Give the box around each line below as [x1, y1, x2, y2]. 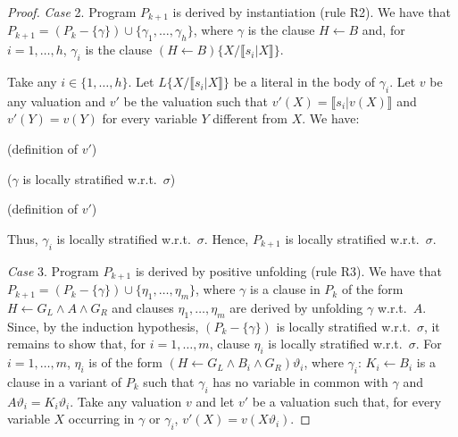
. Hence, [204, 229, 249, 248]
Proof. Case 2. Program [7, 3, 137, 21]
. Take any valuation [70, 391, 182, 410]
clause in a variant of [7, 372, 122, 391]
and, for [362, 21, 405, 39]
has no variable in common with [212, 372, 388, 391]
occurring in [68, 409, 135, 428]
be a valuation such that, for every [252, 391, 442, 410]
